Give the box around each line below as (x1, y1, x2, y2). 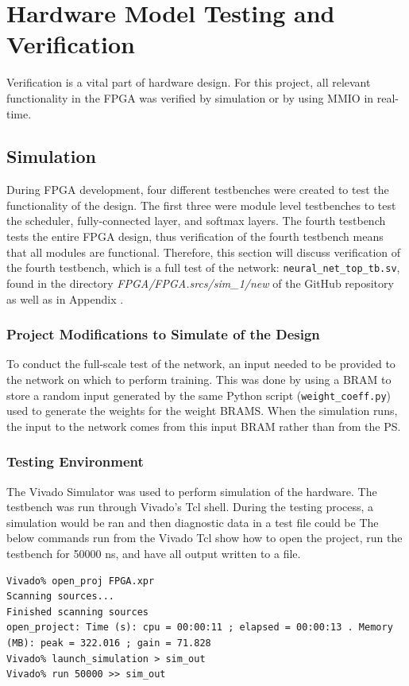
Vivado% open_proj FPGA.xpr (6, 575, 155, 587)
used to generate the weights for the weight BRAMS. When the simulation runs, (6, 402, 398, 419)
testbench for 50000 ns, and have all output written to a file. (6, 545, 301, 561)
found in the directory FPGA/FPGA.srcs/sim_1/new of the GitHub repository (6, 274, 394, 291)
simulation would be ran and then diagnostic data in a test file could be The (6, 514, 379, 530)
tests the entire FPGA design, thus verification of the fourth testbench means (6, 228, 384, 245)
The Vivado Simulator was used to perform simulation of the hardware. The (6, 483, 377, 499)
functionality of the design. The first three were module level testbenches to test (6, 196, 396, 213)
